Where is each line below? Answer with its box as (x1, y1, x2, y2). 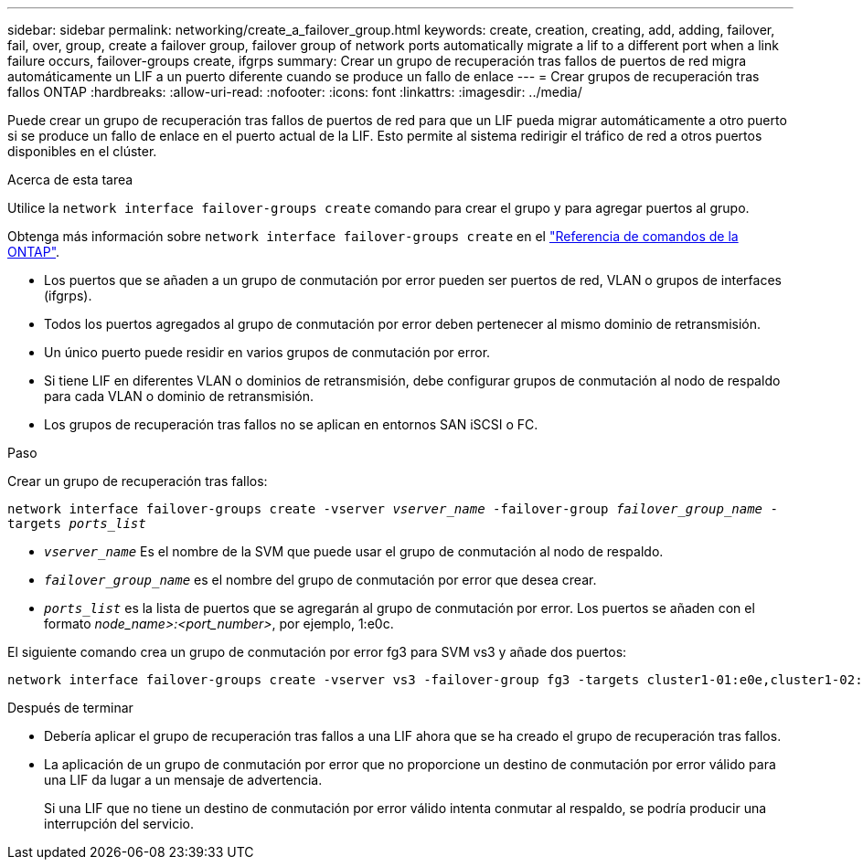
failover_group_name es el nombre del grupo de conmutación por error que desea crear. (44, 572, 597, 587)
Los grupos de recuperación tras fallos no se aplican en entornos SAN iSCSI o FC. (44, 417, 538, 432)
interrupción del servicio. (44, 816, 195, 831)
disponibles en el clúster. (7, 143, 157, 159)
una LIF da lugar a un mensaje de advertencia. (44, 772, 323, 788)
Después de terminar (7, 700, 133, 715)
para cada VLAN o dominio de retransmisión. (44, 388, 314, 404)
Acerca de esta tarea (7, 172, 133, 187)
